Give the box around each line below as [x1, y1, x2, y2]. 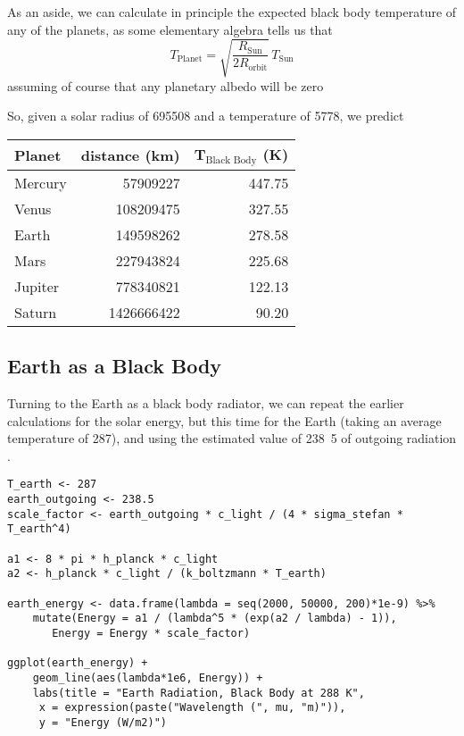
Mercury [14, 171, 67, 193]
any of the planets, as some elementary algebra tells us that [7, 20, 333, 38]
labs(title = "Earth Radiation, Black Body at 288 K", [32, 686, 365, 699]
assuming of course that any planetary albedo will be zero [7, 76, 324, 95]
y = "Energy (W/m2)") [38, 715, 167, 729]
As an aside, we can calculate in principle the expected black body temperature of [7, 3, 457, 21]
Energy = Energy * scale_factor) [52, 627, 251, 640]
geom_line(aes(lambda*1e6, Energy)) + [32, 671, 263, 684]
